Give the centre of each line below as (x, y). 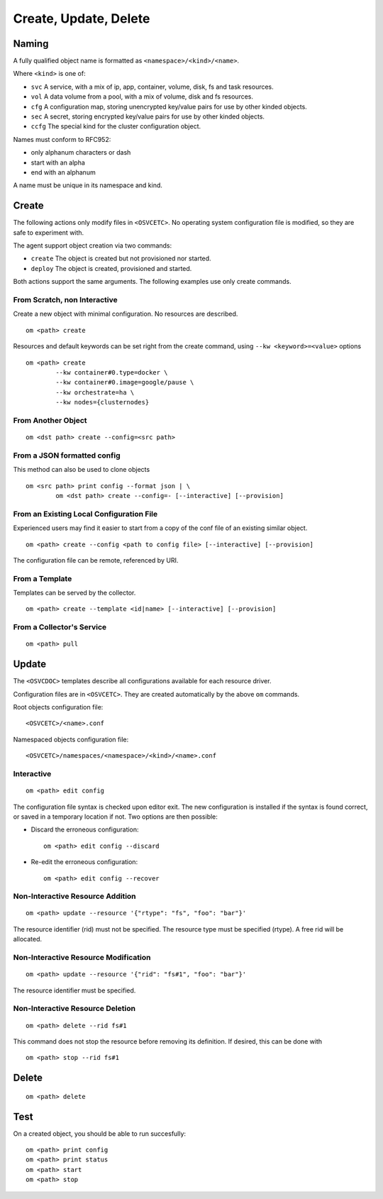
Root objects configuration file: (58, 707)
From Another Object (50, 420)
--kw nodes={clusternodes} (102, 402)
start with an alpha (58, 162)
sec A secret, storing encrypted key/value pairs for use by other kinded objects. (148, 116)
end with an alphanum (63, 172)
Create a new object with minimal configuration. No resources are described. (126, 314)
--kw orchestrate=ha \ (95, 392)
